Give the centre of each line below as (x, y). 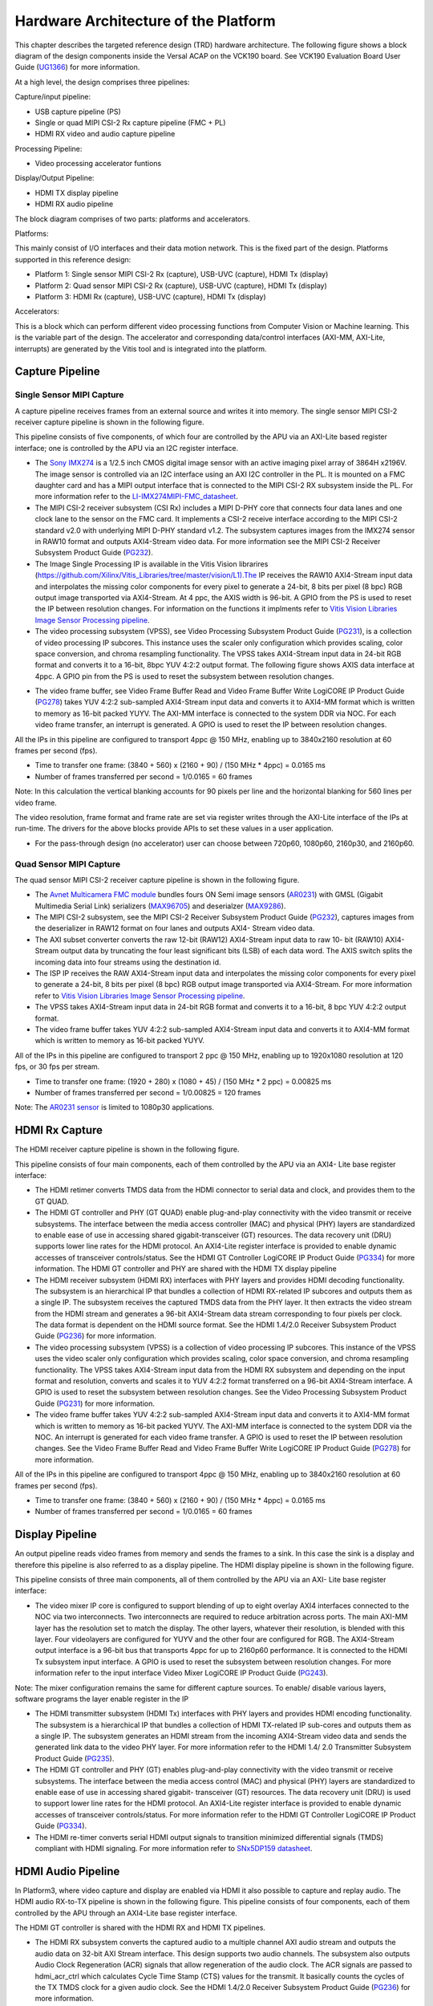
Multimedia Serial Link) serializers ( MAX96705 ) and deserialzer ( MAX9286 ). (160, 906)
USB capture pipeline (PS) (78, 112)
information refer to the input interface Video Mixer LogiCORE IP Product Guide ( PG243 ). (182, 1673)
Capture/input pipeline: (53, 97)
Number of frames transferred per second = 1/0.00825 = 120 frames (148, 1092)
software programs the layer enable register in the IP (102, 1699)
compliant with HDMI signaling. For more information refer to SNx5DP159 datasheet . (174, 1848)
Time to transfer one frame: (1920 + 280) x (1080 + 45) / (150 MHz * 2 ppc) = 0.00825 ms (183, 1081)
